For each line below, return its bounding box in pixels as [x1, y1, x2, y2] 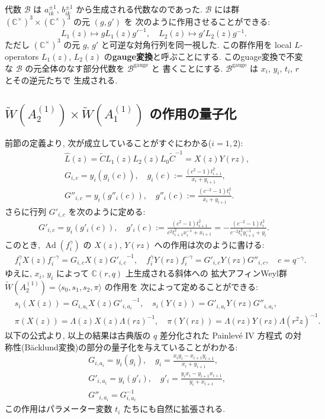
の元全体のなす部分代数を [25, 62, 125, 74]
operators [5, 50, 39, 62]
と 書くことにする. [151, 62, 223, 74]
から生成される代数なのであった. [76, 3, 202, 15]
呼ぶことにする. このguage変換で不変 [160, 50, 303, 62]
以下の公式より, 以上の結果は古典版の [5, 329, 151, 341]
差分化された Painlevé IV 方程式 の [159, 329, 294, 341]
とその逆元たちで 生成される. [5, 74, 118, 86]
